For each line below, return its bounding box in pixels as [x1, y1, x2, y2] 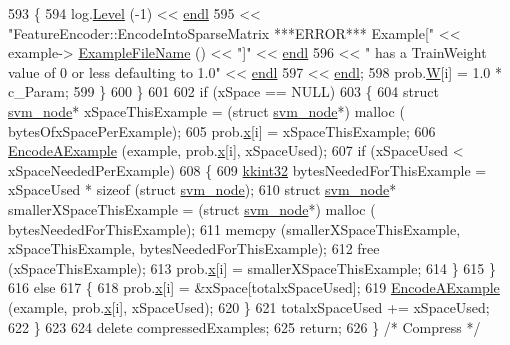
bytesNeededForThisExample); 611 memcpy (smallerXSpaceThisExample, [8, 218, 461, 239]
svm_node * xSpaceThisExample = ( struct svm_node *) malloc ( [8, 100, 405, 121]
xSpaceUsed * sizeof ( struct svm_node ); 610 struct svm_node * [8, 179, 397, 200]
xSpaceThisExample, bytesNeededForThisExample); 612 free [8, 238, 380, 259]
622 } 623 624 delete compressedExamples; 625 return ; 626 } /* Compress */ [8, 316, 481, 337]
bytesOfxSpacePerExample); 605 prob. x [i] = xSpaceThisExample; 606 [8, 120, 436, 141]
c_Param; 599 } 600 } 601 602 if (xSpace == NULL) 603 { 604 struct [8, 81, 439, 102]
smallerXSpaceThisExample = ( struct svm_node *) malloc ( [8, 198, 376, 219]
